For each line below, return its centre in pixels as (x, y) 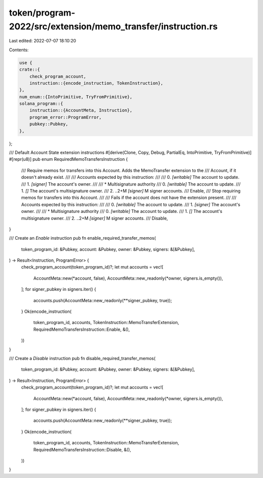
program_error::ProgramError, (66, 117)
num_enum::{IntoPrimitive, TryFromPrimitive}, (76, 97)
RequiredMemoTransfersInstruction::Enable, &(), (82, 329)
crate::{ (30, 70)
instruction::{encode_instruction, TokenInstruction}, (96, 83)
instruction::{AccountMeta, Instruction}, (81, 110)
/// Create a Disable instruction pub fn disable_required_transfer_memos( (82, 358)
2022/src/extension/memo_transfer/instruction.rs (113, 26)
